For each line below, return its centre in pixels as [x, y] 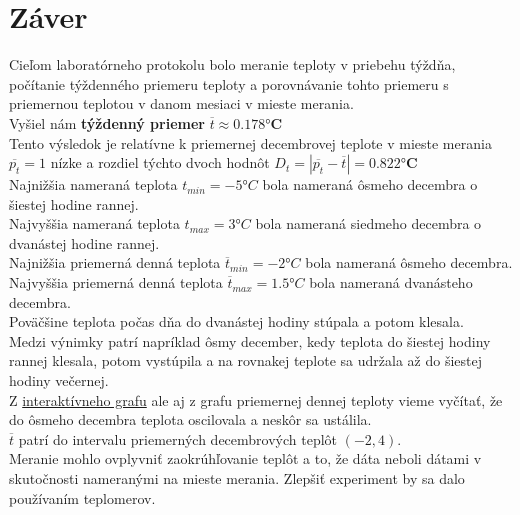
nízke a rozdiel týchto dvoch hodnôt [160, 162]
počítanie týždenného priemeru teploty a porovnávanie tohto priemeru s [229, 83]
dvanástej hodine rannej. [84, 242]
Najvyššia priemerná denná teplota [116, 282]
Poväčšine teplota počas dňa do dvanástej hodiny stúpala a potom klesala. [236, 321]
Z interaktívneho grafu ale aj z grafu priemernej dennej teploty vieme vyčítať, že [256, 399]
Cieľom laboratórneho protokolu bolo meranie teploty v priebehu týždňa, [232, 64]
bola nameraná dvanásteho [391, 282]
